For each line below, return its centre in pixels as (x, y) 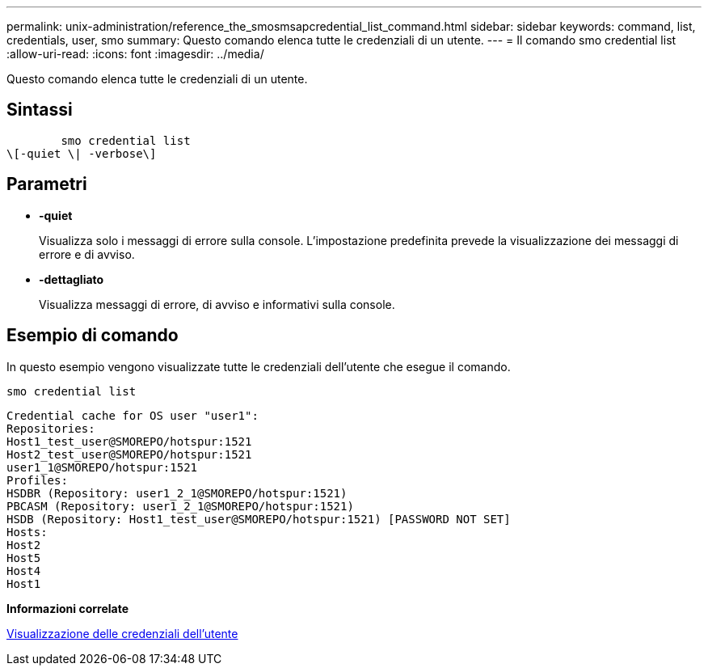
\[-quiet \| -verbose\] (82, 153)
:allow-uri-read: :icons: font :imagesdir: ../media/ (135, 54)
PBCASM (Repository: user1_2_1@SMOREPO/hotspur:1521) (180, 506)
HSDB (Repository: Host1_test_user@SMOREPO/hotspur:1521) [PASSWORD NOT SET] (259, 519)
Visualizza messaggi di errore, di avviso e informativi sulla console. (217, 304)
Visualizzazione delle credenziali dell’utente (122, 633)
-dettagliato (72, 279)
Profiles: (37, 480)
